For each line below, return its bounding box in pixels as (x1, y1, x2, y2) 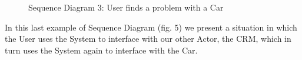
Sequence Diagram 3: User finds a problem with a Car (28, 1, 224, 13)
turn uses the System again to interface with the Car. (5, 44, 198, 56)
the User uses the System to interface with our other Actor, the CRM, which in (5, 32, 291, 45)
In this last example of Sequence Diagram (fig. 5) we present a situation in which (5, 21, 297, 33)
